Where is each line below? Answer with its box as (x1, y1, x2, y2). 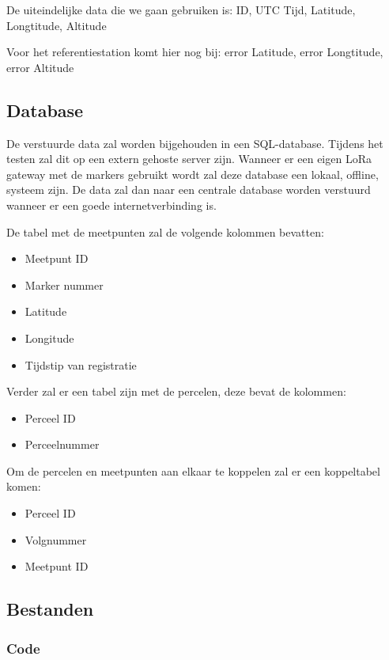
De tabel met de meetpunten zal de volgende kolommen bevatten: (6, 223, 324, 240)
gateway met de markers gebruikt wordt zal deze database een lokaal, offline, (6, 165, 379, 182)
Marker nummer (25, 276, 104, 293)
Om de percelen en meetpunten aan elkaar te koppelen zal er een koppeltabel (6, 462, 380, 479)
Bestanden (6, 597, 94, 621)
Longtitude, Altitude (6, 17, 107, 33)
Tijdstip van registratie (25, 356, 137, 373)
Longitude (25, 329, 74, 346)
